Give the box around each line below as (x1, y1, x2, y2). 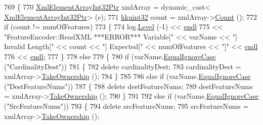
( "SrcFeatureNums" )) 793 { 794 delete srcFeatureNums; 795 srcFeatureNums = (4, 100, 249, 111)
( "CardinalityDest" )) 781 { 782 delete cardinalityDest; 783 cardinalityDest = (4, 61, 241, 71)
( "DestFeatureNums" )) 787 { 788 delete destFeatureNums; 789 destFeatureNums (4, 80, 253, 91)
